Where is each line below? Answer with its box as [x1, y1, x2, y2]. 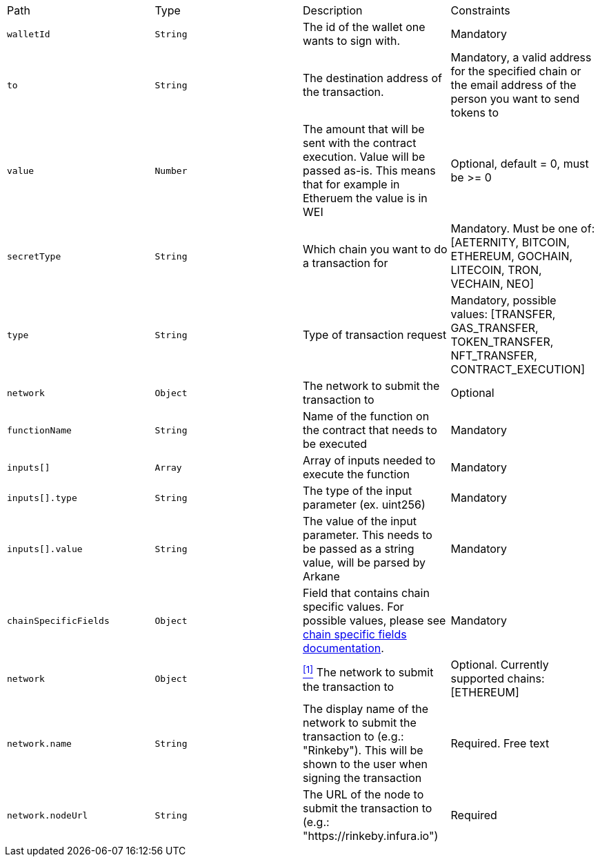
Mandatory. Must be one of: [450, 222, 595, 235]
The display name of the [303, 702, 428, 716]
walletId [7, 28, 50, 39]
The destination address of [303, 71, 442, 85]
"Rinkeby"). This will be [303, 743, 423, 757]
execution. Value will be [303, 150, 426, 164]
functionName [7, 424, 72, 435]
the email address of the [450, 78, 577, 92]
